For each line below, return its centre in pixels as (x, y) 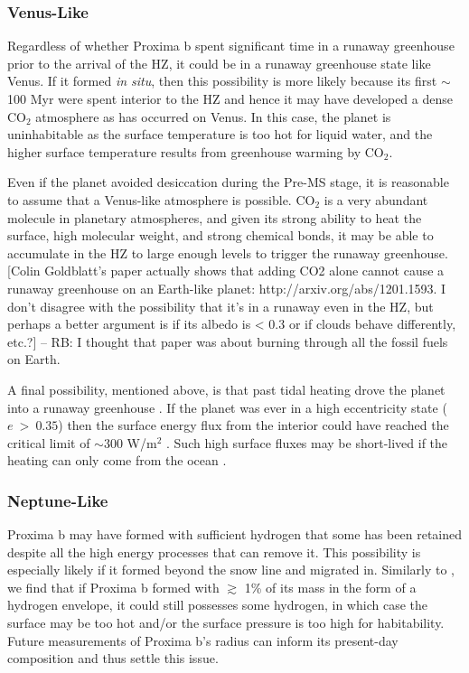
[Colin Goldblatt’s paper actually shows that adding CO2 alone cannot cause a (226, 271)
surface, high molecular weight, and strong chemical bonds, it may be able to (220, 235)
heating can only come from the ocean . (117, 460)
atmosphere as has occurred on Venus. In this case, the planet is (213, 116)
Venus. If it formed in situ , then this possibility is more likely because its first (222, 81)
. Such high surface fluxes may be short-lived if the (307, 442)
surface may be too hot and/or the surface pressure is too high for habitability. (226, 623)
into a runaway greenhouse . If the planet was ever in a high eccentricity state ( (227, 407)
